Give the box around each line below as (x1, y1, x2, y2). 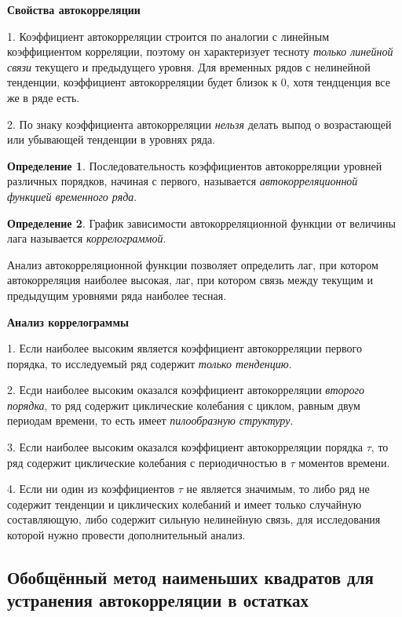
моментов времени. (298, 454, 390, 470)
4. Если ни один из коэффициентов (7, 480, 175, 497)
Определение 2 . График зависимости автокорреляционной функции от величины (7, 214, 396, 231)
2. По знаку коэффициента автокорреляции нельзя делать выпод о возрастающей (7, 115, 392, 132)
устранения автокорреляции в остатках (7, 588, 309, 612)
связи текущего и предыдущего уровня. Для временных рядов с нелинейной (7, 58, 371, 75)
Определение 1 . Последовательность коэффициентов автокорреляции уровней (7, 157, 382, 173)
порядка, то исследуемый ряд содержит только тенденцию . (7, 355, 292, 371)
